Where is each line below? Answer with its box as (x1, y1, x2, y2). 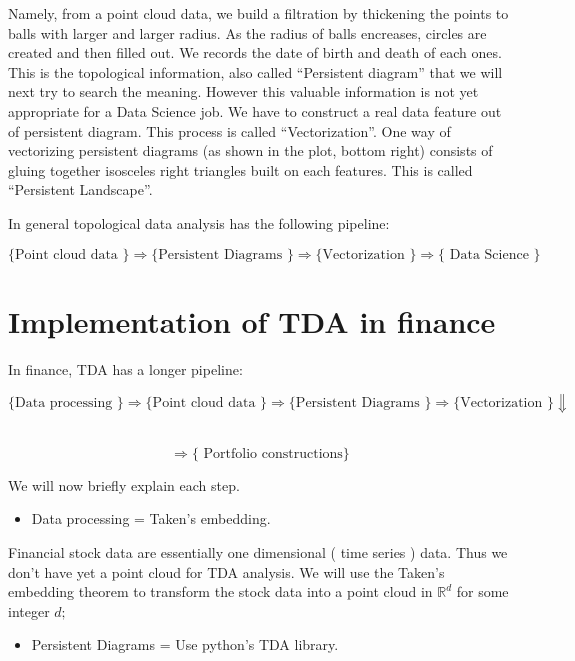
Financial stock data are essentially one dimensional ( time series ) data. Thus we (8, 542, 508, 563)
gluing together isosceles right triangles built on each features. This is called (8, 159, 473, 180)
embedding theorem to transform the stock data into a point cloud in (8, 581, 433, 602)
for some (456, 581, 509, 602)
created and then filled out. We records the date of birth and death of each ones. (8, 42, 502, 63)
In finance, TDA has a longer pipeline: (8, 358, 243, 379)
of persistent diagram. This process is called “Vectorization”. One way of (8, 120, 451, 141)
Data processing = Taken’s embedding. (31, 508, 271, 529)
